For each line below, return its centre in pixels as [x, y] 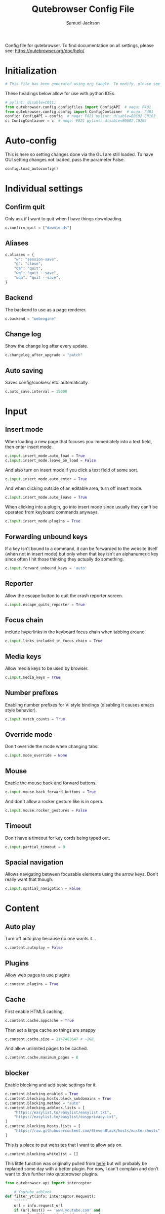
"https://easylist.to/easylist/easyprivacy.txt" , [66, 1117]
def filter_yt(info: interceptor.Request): [51, 1197]
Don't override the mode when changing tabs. [52, 747]
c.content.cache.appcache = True [40, 1020]
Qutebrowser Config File [83, 9]
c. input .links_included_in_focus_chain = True [54, 641]
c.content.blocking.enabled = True [42, 1094]
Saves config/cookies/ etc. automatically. [47, 382]
